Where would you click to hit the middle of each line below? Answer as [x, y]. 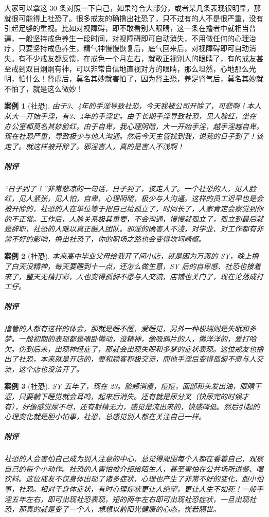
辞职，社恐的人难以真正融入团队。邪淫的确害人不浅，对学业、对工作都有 [133, 229]
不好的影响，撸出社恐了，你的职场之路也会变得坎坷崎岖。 [108, 238]
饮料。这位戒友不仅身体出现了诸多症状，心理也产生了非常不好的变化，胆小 [130, 479]
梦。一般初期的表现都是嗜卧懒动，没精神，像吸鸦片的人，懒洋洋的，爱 [123, 338]
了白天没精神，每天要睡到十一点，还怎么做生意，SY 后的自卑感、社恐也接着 [133, 266]
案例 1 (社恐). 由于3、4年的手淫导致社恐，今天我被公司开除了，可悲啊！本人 [133, 106]
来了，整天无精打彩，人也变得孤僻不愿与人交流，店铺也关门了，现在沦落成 [130, 276]
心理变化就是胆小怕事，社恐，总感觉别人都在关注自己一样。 [105, 416]
